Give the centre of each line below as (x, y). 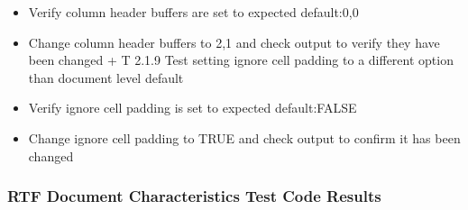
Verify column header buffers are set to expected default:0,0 (193, 12)
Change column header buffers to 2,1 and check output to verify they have (234, 42)
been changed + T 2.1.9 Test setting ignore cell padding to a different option (241, 60)
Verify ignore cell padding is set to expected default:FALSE (193, 108)
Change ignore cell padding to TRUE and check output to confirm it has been (244, 137)
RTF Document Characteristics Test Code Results (194, 196)
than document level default (106, 77)
